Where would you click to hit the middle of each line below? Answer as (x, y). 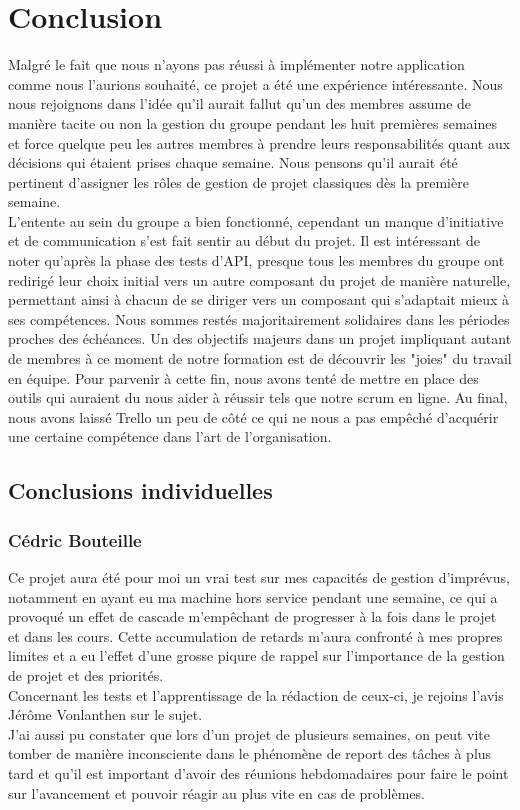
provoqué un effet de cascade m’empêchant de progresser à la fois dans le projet (252, 616)
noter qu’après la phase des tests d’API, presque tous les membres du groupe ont (256, 260)
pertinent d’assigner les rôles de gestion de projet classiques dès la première (238, 181)
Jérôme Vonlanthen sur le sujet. (105, 714)
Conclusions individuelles (140, 490)
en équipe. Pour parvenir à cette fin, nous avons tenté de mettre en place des (243, 377)
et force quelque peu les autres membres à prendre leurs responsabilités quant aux (259, 142)
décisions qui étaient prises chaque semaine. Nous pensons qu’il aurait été (233, 162)
